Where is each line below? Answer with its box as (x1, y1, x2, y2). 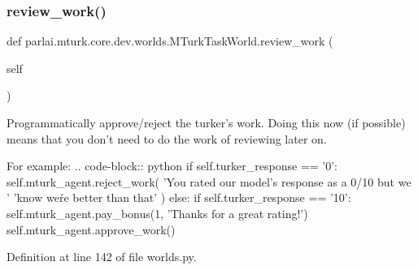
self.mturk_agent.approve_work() (7, 221, 176, 238)
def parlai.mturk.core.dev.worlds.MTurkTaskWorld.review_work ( (7, 32, 333, 49)
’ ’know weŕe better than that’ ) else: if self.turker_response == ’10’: (7, 189, 351, 206)
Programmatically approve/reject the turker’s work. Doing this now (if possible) (7, 114, 406, 131)
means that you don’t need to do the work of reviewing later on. (7, 130, 327, 147)
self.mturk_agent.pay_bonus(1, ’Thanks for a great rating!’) (7, 204, 308, 221)
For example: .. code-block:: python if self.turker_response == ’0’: (7, 157, 338, 174)
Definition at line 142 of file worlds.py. (7, 248, 197, 265)
